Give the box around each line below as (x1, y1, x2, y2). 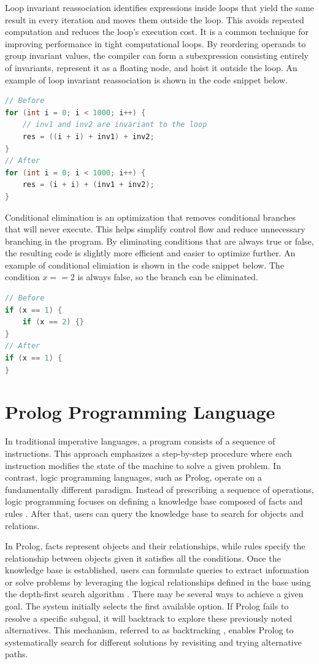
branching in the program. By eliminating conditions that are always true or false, (5, 234, 314, 247)
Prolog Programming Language (5, 399, 275, 424)
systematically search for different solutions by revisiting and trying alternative (5, 635, 302, 648)
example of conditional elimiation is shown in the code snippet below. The (5, 258, 284, 271)
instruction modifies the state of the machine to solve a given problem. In (5, 459, 281, 471)
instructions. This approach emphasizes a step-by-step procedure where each (5, 446, 292, 459)
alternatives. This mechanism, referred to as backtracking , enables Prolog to (5, 624, 294, 636)
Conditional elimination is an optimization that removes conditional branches (5, 210, 296, 223)
